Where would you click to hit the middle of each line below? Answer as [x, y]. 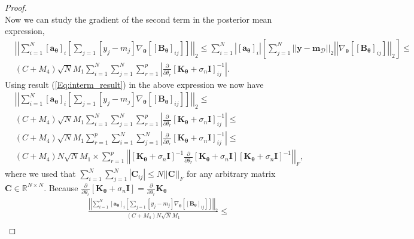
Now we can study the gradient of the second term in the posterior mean [138, 19]
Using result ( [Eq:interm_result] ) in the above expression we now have [134, 84]
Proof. [16, 7]
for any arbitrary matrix [231, 174]
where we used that [40, 174]
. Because [61, 187]
